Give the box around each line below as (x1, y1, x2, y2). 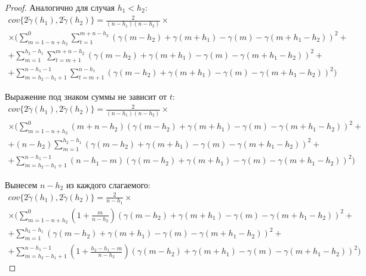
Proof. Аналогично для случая (5, 1, 115, 13)
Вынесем (5, 178, 38, 191)
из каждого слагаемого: (66, 178, 150, 191)
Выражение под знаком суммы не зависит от (5, 90, 167, 103)
